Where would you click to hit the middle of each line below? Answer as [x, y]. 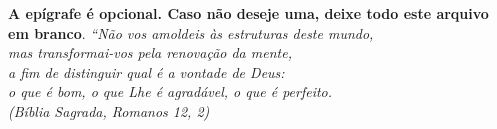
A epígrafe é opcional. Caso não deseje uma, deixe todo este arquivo [248, 13]
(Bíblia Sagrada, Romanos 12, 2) [109, 110]
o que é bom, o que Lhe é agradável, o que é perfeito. [170, 91]
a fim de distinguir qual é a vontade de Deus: [146, 71]
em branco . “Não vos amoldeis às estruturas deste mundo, [191, 32]
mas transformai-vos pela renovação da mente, [150, 52]
